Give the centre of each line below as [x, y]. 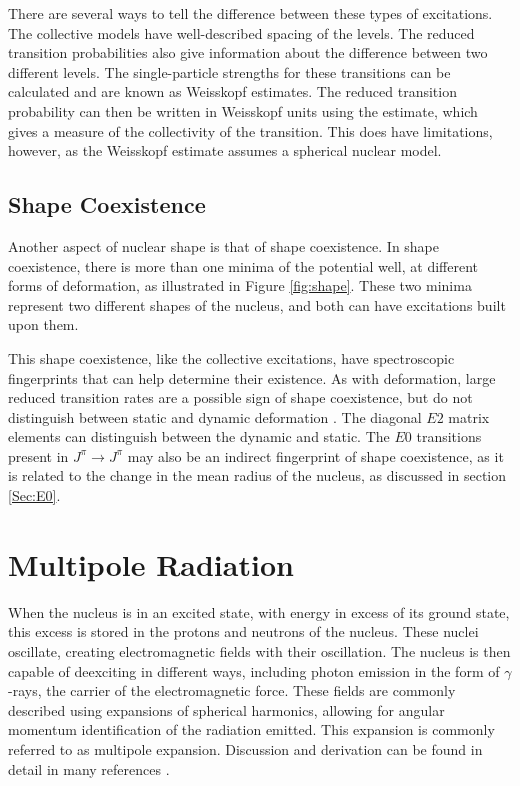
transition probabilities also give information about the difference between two [248, 52]
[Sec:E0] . [34, 495]
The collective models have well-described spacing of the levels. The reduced [241, 32]
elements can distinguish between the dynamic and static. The [199, 436]
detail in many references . [89, 768]
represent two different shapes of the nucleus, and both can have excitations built [257, 304]
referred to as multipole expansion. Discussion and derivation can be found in [245, 748]
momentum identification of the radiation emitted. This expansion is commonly [251, 729]
